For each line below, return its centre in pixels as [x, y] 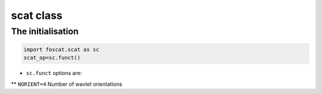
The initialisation [45, 31]
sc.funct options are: [54, 73]
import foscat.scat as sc [61, 49]
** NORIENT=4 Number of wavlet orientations [66, 84]
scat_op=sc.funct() [52, 58]
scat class [37, 15]
